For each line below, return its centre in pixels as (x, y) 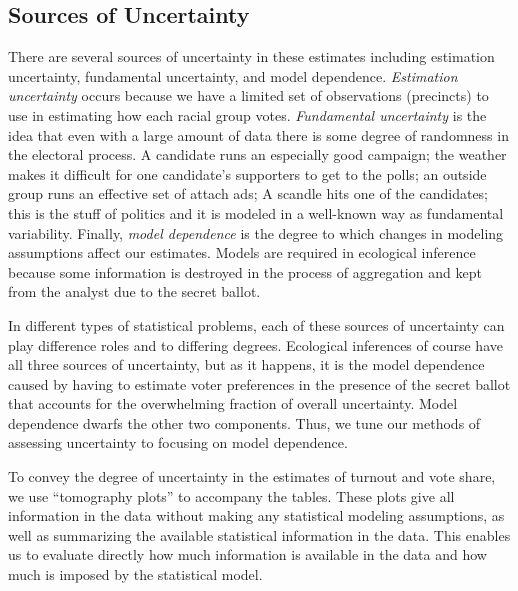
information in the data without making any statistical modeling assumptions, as (256, 515)
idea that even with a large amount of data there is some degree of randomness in (258, 134)
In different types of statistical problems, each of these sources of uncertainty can (256, 324)
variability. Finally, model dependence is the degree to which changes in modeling (256, 232)
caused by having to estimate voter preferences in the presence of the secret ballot (259, 383)
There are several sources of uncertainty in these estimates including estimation (251, 56)
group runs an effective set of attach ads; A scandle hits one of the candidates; (248, 193)
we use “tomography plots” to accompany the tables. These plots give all (231, 495)
